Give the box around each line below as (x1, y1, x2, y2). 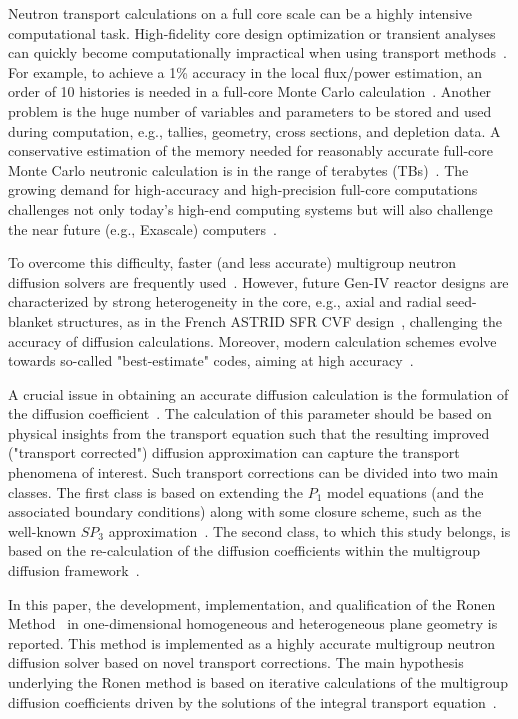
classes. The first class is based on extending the (8, 481, 303, 502)
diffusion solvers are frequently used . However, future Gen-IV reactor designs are (8, 271, 509, 292)
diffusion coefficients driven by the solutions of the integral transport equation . (8, 691, 497, 712)
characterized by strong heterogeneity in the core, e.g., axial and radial (8, 291, 442, 312)
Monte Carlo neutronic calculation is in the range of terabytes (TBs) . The (8, 159, 469, 180)
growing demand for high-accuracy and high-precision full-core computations (8, 179, 478, 200)
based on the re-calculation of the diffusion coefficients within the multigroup (8, 540, 481, 561)
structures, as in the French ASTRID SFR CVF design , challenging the (57, 310, 502, 331)
